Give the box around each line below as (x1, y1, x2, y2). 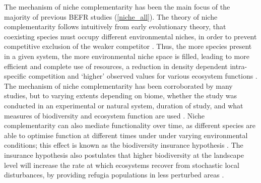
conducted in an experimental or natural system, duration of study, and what (4, 100, 243, 110)
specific (4, 71, 27, 81)
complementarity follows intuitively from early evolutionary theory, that (4, 21, 226, 32)
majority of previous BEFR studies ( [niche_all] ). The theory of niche (4, 11, 218, 22)
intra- (230, 60, 247, 71)
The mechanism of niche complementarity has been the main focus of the (4, 2, 230, 12)
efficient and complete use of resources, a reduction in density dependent (4, 60, 228, 71)
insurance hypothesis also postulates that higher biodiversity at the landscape (4, 149, 244, 160)
